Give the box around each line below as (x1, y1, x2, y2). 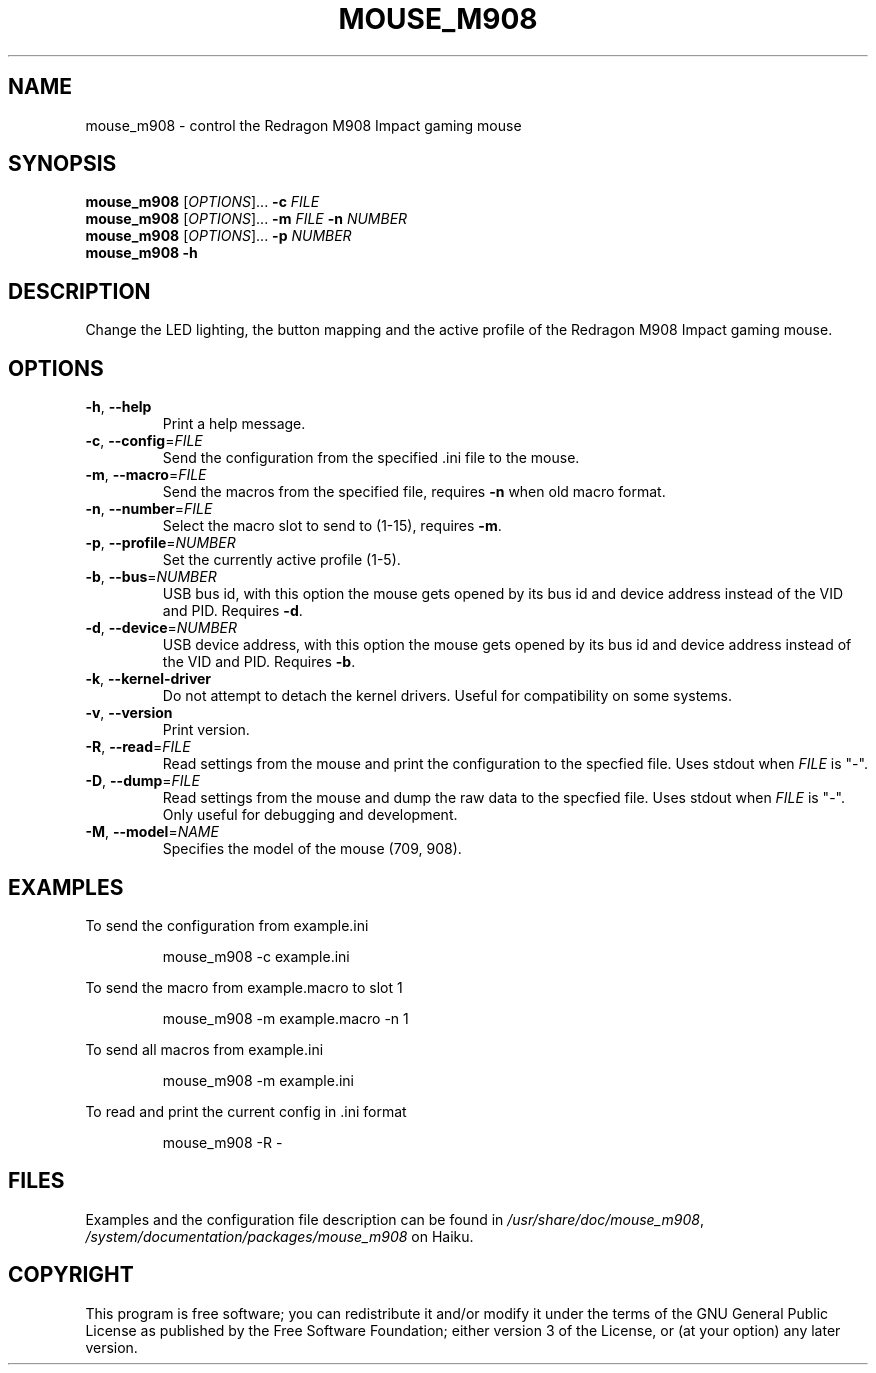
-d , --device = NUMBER (85, 619, 237, 637)
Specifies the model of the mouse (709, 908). (162, 840, 462, 858)
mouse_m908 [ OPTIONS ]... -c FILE (85, 193, 320, 211)
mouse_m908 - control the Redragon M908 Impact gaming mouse (85, 116, 522, 134)
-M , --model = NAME (85, 823, 219, 841)
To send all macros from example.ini (85, 1040, 324, 1058)
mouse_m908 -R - (162, 1133, 283, 1151)
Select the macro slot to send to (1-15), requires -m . (162, 517, 502, 535)
